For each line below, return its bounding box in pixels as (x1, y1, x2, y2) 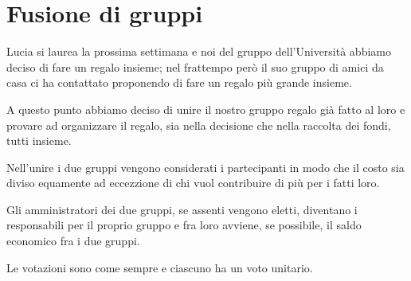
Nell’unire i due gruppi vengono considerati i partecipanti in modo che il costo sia (6, 158, 405, 175)
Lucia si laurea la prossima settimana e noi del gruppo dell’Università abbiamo (6, 43, 391, 60)
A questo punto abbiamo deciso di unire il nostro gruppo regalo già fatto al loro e (6, 100, 405, 117)
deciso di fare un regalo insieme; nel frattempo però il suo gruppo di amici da (6, 58, 384, 75)
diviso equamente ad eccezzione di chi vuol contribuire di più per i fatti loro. (6, 174, 380, 191)
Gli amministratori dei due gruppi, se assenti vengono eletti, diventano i (6, 201, 358, 217)
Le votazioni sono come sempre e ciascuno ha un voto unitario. (6, 259, 313, 275)
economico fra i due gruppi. (6, 232, 140, 249)
